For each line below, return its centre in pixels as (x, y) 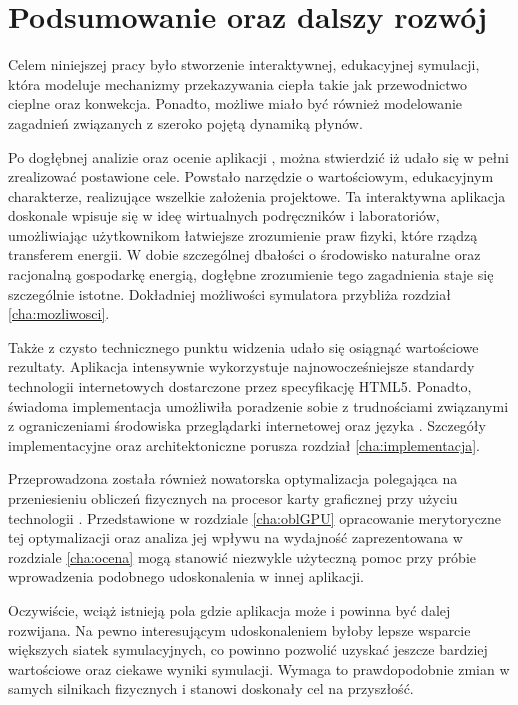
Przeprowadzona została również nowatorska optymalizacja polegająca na (233, 478)
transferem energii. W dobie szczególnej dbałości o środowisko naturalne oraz (244, 254)
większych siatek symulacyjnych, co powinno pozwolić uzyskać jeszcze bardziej (248, 649)
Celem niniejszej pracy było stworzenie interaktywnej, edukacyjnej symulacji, (244, 64)
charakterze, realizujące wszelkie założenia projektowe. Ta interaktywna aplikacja (257, 195)
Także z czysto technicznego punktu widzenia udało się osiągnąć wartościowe (243, 346)
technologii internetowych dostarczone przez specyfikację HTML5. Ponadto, (240, 386)
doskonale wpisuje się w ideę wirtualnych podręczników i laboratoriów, (224, 215)
